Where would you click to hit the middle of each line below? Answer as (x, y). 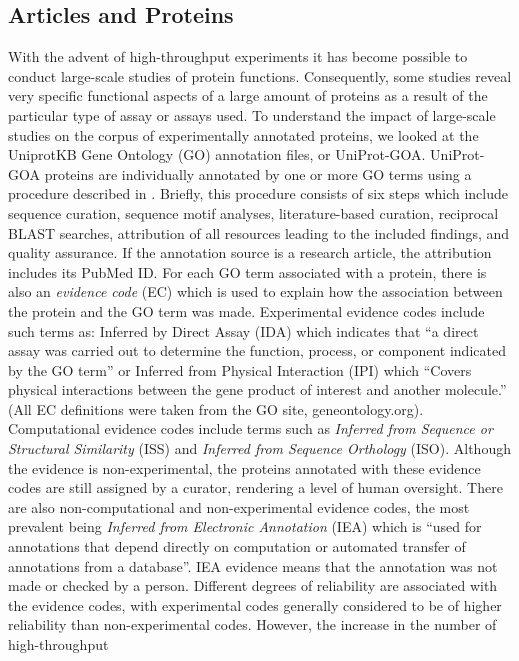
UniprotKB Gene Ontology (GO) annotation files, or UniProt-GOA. (217, 154)
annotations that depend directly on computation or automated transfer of (237, 546)
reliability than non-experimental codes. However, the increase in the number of (252, 624)
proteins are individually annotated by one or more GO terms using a (258, 173)
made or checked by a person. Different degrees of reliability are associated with (253, 585)
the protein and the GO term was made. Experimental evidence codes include (246, 310)
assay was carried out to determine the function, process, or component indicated (257, 350)
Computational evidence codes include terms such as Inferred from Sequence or (250, 428)
